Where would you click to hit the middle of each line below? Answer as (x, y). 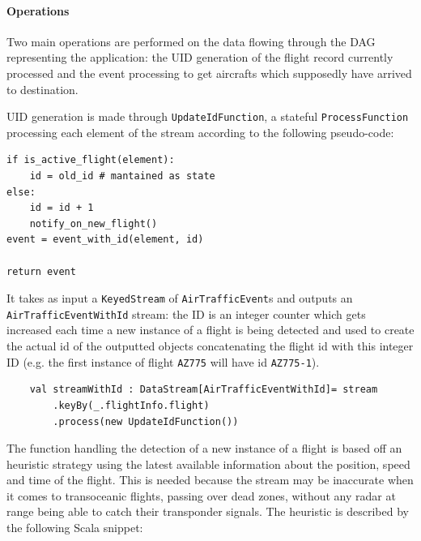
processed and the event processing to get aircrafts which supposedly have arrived (209, 73)
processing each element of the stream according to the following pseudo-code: (200, 132)
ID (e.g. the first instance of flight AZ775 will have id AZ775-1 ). (163, 361)
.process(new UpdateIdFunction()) (146, 421)
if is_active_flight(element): (91, 160)
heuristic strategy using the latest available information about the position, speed (208, 464)
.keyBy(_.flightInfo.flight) (131, 405)
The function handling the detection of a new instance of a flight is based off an (204, 448)
